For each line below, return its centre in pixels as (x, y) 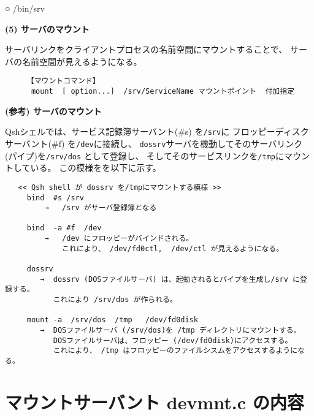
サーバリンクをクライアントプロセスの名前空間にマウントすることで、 (146, 49)
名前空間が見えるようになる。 (82, 61)
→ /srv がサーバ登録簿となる (101, 208)
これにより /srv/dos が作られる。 (115, 300)
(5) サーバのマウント (47, 28)
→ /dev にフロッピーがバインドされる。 (119, 239)
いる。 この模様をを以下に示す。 (96, 168)
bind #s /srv (55, 198)
